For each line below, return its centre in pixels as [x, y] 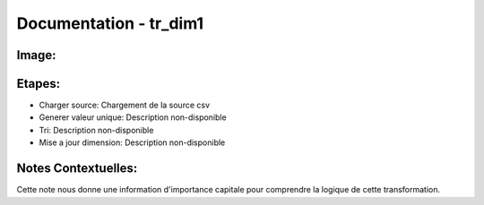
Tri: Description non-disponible [96, 130]
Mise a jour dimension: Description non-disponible [132, 142]
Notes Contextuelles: [77, 169]
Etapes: [39, 84]
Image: [37, 55]
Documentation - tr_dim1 [110, 23]
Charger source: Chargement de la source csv [125, 105]
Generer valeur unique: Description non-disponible [133, 117]
